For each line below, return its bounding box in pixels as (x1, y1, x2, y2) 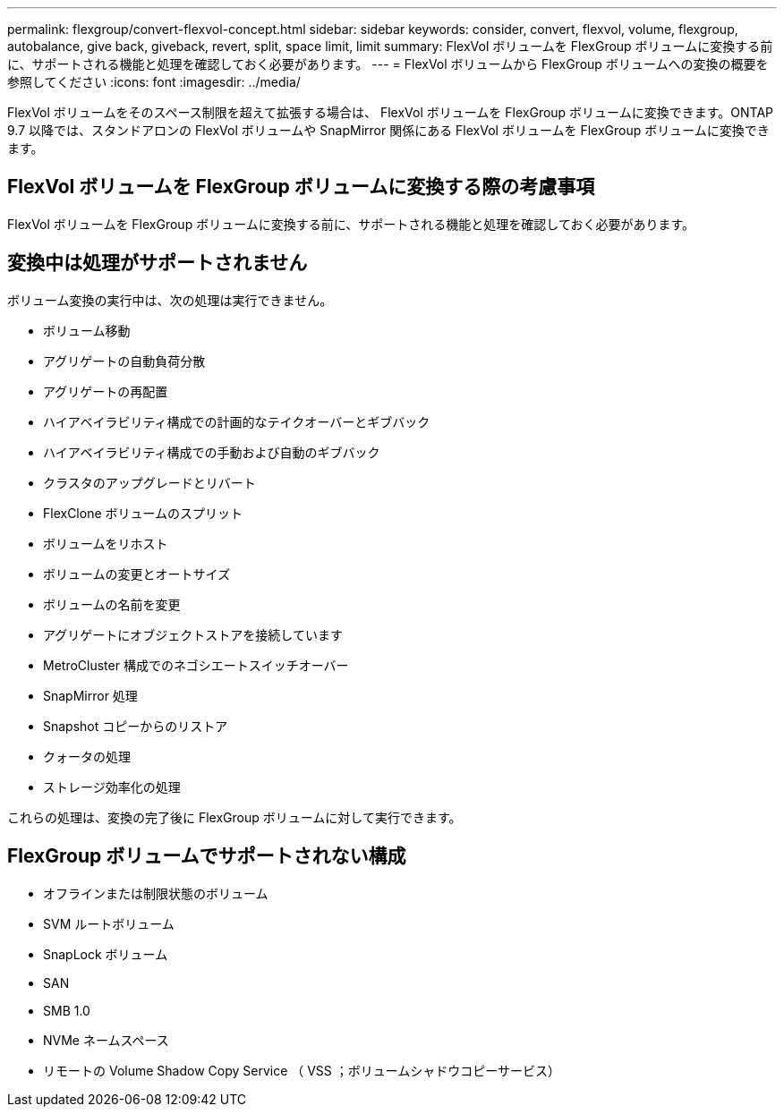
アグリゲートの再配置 (43, 383, 168, 399)
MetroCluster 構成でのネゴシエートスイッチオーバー (43, 657, 349, 673)
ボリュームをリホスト (43, 535, 168, 551)
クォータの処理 (43, 748, 131, 764)
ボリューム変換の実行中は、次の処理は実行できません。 (7, 292, 333, 308)
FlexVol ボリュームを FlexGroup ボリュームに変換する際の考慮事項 (7, 175, 595, 199)
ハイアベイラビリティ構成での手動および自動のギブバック (43, 444, 380, 460)
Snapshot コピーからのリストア (43, 718, 228, 734)
